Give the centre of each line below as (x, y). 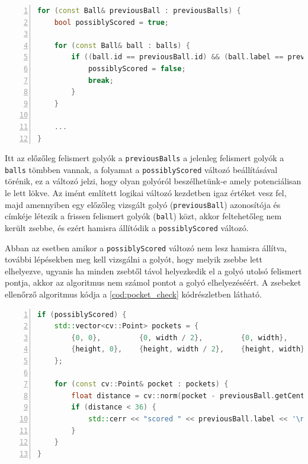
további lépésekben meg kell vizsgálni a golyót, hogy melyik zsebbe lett (134, 259)
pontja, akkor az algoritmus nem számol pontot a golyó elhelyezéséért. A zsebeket (153, 282)
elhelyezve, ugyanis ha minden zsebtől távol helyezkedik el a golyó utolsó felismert (153, 271)
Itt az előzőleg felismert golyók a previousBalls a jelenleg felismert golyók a (145, 158)
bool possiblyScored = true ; (111, 22)
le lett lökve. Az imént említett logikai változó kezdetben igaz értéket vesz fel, (146, 193)
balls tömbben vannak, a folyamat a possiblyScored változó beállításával (141, 169)
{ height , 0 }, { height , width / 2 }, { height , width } (188, 349)
